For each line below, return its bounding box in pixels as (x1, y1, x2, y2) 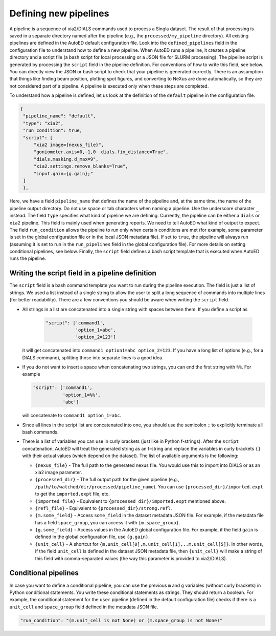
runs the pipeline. (9, 255, 47, 261)
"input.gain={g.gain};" (33, 171, 94, 176)
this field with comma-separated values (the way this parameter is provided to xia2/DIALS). (35, 555, 227, 561)
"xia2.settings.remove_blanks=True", (33, 163, 128, 169)
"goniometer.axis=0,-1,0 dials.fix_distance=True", (33, 149, 169, 155)
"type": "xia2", (23, 120, 64, 126)
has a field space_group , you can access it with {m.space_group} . (35, 519, 180, 525)
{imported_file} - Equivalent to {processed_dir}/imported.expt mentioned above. (35, 498, 226, 504)
